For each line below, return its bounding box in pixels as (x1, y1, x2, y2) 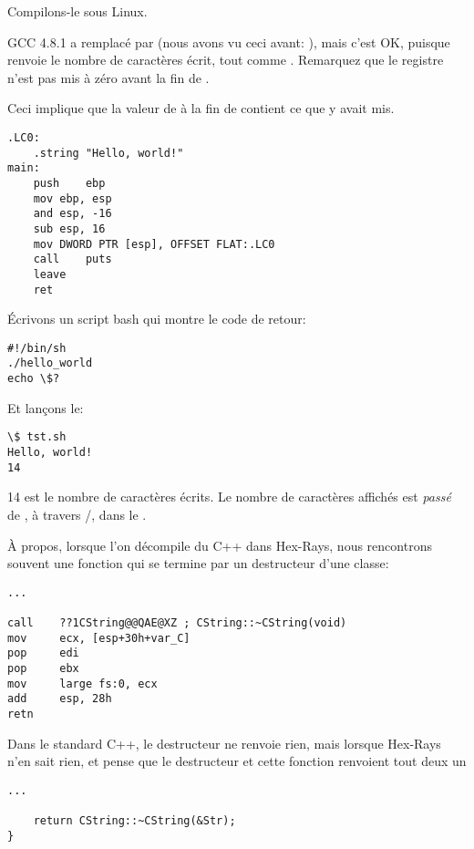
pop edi (7, 647, 79, 660)
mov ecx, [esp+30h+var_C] (7, 631, 191, 645)
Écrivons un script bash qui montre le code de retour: (7, 309, 306, 328)
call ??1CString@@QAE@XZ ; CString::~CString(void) (7, 616, 347, 629)
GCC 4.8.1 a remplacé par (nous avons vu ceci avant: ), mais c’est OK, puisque (7, 32, 450, 51)
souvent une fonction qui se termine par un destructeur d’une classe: (7, 554, 389, 573)
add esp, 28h (7, 692, 112, 706)
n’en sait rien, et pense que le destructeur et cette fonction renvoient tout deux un (7, 751, 467, 771)
